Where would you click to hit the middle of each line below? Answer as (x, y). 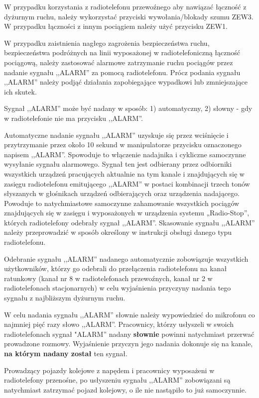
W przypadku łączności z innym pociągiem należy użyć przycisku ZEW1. (116, 26)
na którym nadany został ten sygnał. (66, 353)
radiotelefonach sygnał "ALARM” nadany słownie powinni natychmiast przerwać (129, 334)
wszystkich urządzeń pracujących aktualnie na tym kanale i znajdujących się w (124, 173)
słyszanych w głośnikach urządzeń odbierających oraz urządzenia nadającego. (122, 193)
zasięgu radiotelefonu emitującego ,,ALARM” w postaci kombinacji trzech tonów (127, 183)
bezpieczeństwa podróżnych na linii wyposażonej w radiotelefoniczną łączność (122, 52)
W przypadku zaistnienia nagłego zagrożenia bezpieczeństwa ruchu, (107, 43)
